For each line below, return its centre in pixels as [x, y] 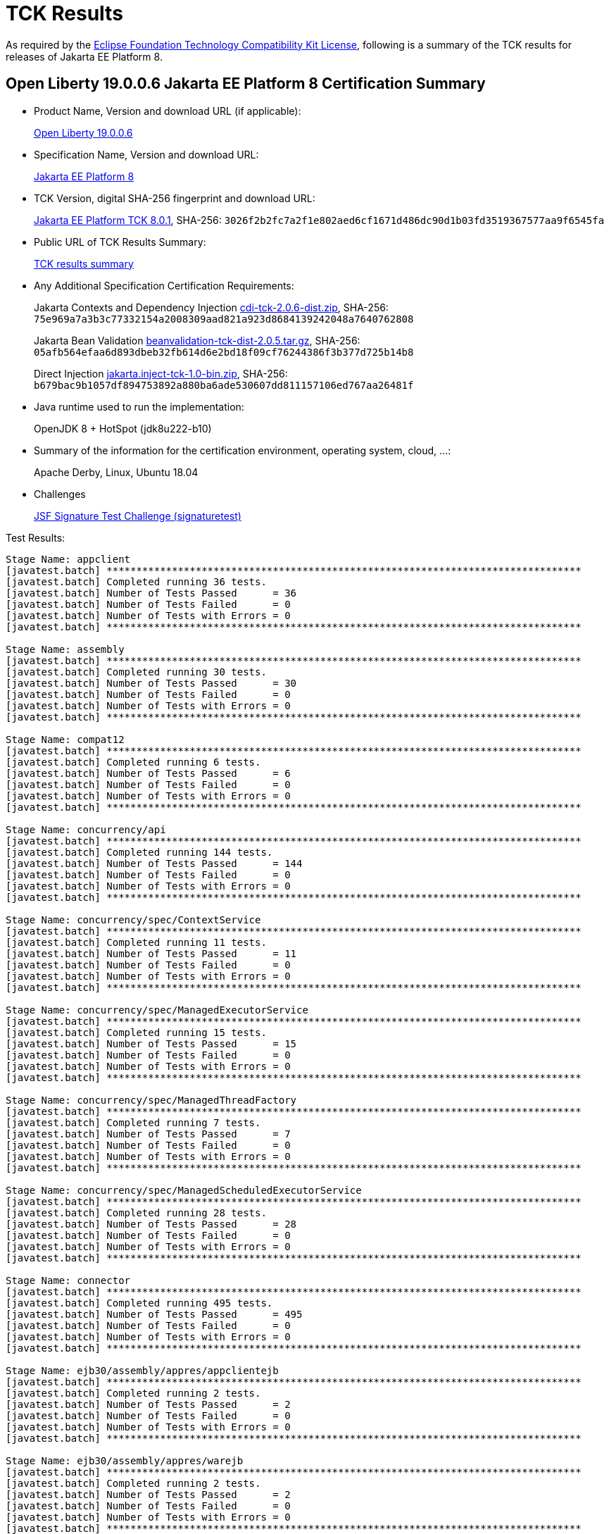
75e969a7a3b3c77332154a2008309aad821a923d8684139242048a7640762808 [224, 319]
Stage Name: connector [68, 1280]
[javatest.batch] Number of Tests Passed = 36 [151, 593]
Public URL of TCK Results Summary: [120, 242]
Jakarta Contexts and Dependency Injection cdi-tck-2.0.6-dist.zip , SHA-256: [211, 307]
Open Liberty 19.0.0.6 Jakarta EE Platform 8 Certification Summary [246, 84]
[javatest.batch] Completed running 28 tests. [136, 1212]
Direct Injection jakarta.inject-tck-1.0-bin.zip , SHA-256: [161, 373]
